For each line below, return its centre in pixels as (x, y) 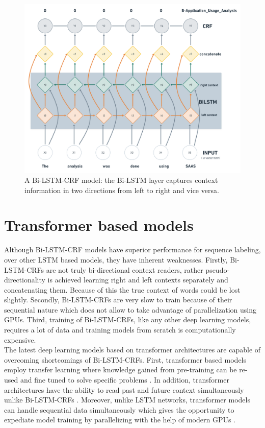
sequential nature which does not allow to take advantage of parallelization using (130, 309)
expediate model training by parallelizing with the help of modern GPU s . (120, 420)
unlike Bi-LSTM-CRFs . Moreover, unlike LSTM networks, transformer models (127, 400)
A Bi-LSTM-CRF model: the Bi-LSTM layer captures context (121, 180)
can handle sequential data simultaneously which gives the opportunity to (119, 409)
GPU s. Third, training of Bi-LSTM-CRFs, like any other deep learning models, (128, 319)
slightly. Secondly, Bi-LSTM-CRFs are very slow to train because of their (118, 300)
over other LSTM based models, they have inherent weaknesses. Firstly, (116, 259)
